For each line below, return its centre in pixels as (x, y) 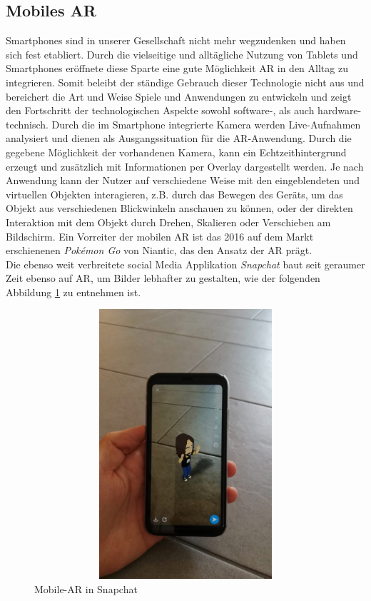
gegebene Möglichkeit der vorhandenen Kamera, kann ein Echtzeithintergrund (176, 152)
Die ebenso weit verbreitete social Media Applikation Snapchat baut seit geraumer (185, 264)
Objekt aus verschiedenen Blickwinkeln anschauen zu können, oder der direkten (179, 208)
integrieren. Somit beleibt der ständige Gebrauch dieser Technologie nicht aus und (185, 82)
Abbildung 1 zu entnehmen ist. (73, 292)
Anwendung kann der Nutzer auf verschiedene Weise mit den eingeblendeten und (183, 180)
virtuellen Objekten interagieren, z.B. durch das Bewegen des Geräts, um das (174, 194)
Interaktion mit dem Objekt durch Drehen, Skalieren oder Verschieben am (168, 222)
